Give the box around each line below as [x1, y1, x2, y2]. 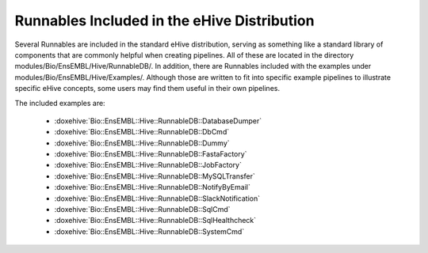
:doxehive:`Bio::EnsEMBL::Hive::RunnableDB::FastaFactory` [54, 149, 247, 159]
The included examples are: [14, 98, 106, 108]
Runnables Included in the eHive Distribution [14, 12, 315, 29]
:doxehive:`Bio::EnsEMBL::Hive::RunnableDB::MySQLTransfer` [54, 171, 255, 181]
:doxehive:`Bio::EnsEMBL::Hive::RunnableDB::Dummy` [54, 138, 230, 148]
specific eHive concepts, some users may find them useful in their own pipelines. [14, 84, 281, 93]
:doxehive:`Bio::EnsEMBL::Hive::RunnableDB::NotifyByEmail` [54, 183, 251, 192]
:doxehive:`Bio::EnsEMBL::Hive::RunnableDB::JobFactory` [54, 160, 242, 170]
